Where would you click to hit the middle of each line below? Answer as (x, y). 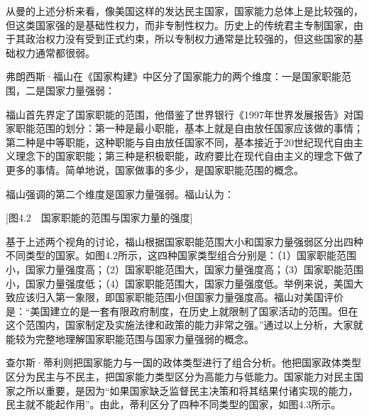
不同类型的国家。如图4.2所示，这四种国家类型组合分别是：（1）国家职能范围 (181, 255)
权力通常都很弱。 (55, 52)
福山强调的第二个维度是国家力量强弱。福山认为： (120, 193)
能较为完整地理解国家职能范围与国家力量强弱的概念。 (130, 338)
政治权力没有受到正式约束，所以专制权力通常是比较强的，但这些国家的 (189, 39)
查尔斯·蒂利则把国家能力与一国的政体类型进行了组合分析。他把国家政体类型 (183, 362)
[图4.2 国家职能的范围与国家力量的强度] (99, 218)
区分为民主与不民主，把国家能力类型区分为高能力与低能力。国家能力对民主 (180, 377)
